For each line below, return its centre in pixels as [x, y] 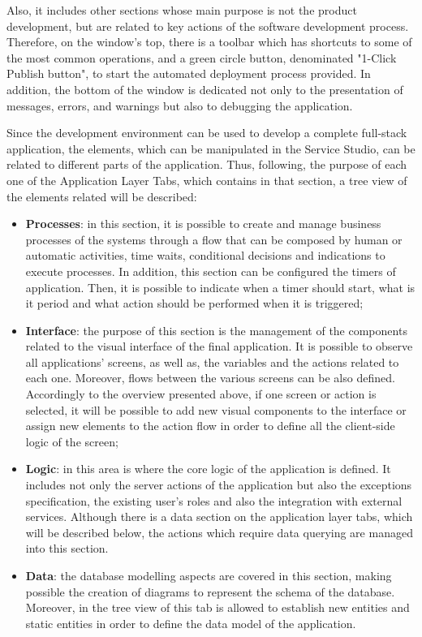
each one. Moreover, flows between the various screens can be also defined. [210, 378]
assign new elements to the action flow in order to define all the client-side [210, 426]
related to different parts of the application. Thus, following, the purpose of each [207, 164]
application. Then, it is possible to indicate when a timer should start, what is [220, 287]
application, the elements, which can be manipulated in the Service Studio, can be [211, 148]
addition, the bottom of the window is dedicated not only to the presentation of [205, 89]
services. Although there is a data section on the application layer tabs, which [219, 516]
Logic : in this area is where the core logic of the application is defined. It [208, 469]
